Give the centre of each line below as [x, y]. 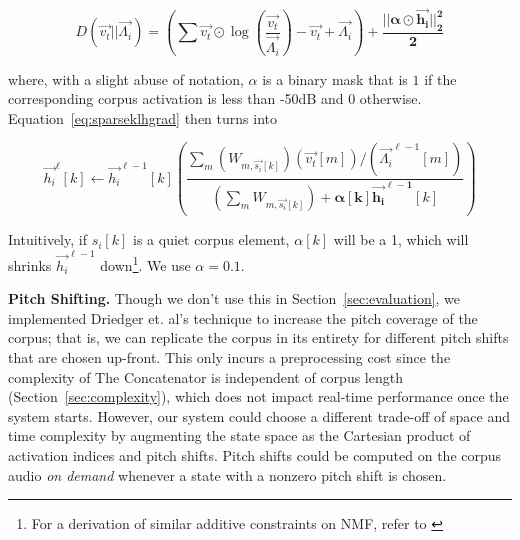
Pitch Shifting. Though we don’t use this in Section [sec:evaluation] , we [234, 298]
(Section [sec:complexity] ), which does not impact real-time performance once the [258, 396]
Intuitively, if [47, 239]
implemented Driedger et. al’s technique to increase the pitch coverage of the [243, 317]
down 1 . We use [145, 263]
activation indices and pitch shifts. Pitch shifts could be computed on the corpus [255, 455]
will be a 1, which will [401, 239]
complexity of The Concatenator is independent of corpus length [205, 376]
